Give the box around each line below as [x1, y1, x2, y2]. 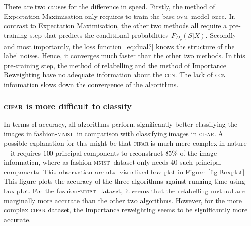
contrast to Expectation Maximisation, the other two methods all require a [4, 20, 227, 31]
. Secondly [205, 30, 236, 40]
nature [227, 138, 247, 148]
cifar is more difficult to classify [4, 100, 132, 112]
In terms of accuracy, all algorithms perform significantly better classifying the [4, 119, 237, 129]
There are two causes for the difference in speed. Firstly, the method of [4, 1, 215, 11]
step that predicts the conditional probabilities [29, 30, 168, 40]
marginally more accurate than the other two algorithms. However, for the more [4, 195, 242, 205]
